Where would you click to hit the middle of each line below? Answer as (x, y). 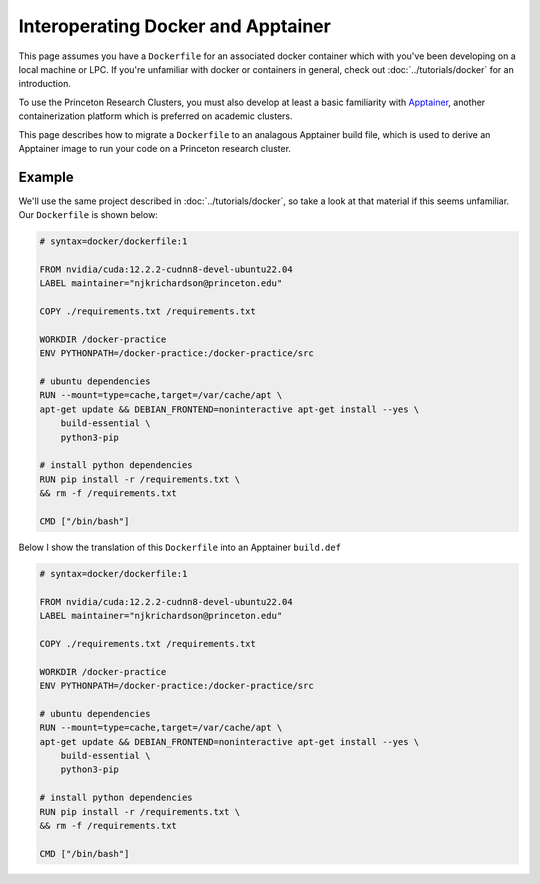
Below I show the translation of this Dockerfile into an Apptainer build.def (180, 547)
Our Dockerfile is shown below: (88, 215)
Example (46, 176)
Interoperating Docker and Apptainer (175, 26)
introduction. (45, 84)
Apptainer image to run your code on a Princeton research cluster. (155, 148)
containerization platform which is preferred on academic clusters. (155, 116)
